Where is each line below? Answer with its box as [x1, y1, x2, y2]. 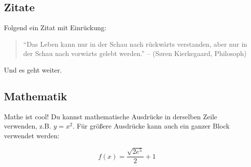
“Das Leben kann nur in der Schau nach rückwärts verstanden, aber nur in [23, 38, 248, 49]
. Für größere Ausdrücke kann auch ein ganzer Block [72, 121, 230, 131]
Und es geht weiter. [4, 64, 62, 74]
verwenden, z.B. [4, 121, 51, 131]
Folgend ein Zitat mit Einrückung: [4, 22, 106, 33]
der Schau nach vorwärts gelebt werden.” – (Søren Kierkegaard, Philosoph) [23, 48, 247, 58]
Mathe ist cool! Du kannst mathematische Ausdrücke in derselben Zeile [4, 111, 217, 121]
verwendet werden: [4, 130, 60, 140]
